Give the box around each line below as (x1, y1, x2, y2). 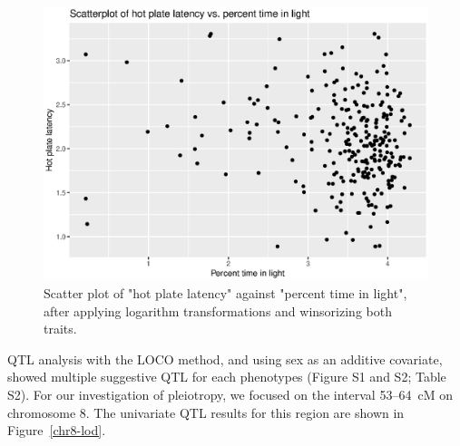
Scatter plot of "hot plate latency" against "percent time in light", (44, 284, 407, 303)
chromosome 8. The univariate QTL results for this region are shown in (7, 402, 405, 422)
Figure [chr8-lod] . (7, 421, 106, 440)
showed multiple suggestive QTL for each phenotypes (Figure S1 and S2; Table (7, 367, 446, 386)
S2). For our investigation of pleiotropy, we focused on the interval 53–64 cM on (7, 385, 453, 403)
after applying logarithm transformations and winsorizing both (44, 301, 392, 320)
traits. (44, 319, 77, 338)
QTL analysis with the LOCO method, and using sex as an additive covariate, (7, 349, 443, 368)
